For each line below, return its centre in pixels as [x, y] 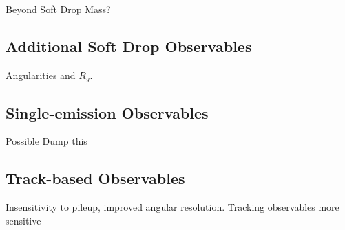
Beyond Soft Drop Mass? [58, 9]
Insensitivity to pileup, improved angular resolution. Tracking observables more [172, 207]
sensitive [23, 220]
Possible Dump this [46, 141]
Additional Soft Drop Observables [129, 46]
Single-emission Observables [107, 112]
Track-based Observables [95, 178]
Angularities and [41, 74]
